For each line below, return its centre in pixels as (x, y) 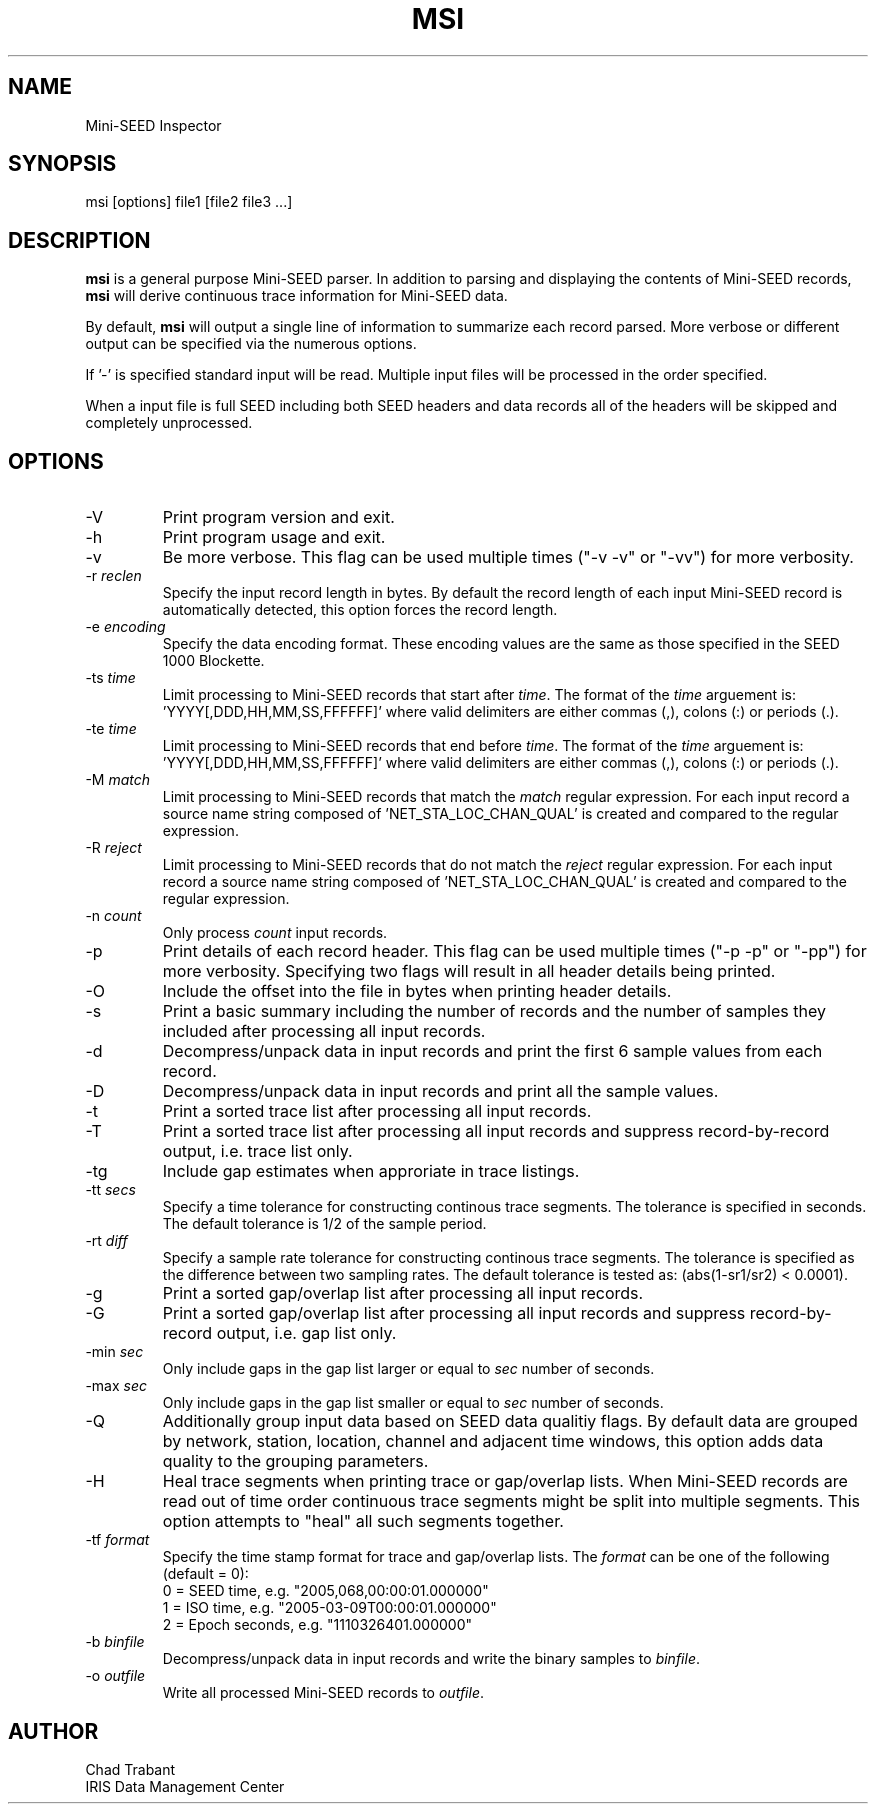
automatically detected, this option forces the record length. (360, 610)
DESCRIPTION (79, 240)
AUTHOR (53, 1731)
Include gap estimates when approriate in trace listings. (371, 1171)
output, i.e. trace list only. (257, 1151)
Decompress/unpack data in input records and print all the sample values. (440, 1091)
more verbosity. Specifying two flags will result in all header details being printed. (469, 971)
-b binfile (115, 1642)
